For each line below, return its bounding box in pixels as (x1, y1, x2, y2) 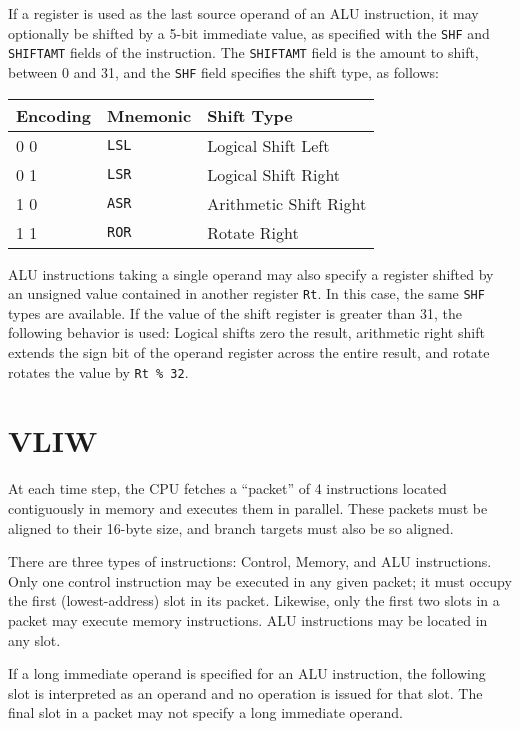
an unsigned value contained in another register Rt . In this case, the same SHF (8, 283, 485, 304)
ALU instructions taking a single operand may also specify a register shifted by (8, 263, 494, 284)
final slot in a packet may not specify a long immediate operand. (8, 702, 403, 723)
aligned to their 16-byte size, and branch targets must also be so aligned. (8, 517, 454, 538)
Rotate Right (207, 220, 299, 244)
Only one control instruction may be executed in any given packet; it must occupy (8, 570, 512, 591)
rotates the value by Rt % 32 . (8, 361, 189, 382)
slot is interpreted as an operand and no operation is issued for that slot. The (8, 682, 483, 703)
